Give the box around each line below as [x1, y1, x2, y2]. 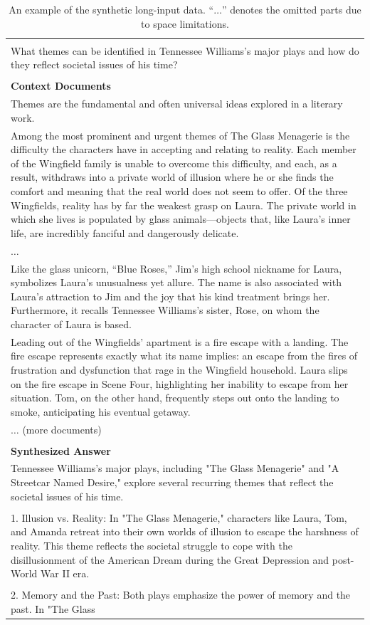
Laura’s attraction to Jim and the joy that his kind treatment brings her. [11, 288, 330, 303]
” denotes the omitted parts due [221, 2, 361, 16]
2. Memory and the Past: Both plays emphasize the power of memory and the [11, 587, 351, 602]
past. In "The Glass [11, 601, 95, 616]
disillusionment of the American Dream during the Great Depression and [11, 552, 329, 567]
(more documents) [22, 421, 102, 436]
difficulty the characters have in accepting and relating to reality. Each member [11, 142, 356, 157]
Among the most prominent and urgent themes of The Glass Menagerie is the [11, 127, 350, 142]
